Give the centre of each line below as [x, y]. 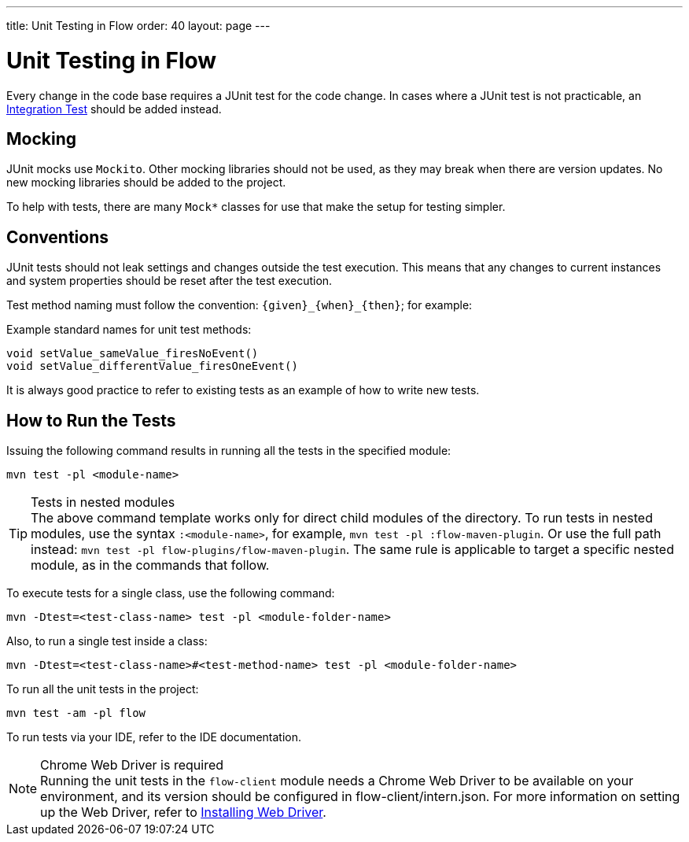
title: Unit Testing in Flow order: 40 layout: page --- [138, 26]
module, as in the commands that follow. [150, 565]
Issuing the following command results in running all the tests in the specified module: [229, 451]
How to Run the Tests [91, 420]
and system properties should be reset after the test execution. [169, 281]
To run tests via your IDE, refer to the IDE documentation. [154, 737]
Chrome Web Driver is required [132, 765]
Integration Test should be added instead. [114, 109]
